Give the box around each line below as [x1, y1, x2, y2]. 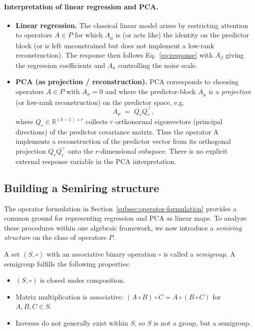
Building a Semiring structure [4, 180, 159, 195]
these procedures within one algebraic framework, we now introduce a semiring [4, 222, 242, 232]
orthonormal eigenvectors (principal [115, 116, 223, 127]
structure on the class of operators [4, 232, 107, 242]
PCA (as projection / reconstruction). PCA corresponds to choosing [15, 76, 239, 87]
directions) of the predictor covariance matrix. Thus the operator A [15, 126, 219, 136]
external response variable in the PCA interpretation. [15, 156, 176, 166]
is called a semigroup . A [163, 249, 235, 259]
